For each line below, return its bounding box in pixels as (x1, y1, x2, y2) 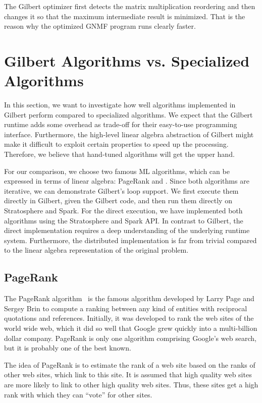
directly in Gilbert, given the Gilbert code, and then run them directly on (4, 195, 232, 206)
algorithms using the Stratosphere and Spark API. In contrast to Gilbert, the (4, 215, 243, 225)
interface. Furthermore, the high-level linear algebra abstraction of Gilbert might (4, 129, 254, 139)
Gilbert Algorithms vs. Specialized (4, 50, 250, 71)
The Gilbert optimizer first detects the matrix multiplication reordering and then (4, 1, 255, 11)
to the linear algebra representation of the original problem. (4, 245, 189, 255)
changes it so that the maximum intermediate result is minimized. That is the (4, 11, 245, 21)
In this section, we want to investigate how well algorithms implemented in (4, 99, 236, 110)
